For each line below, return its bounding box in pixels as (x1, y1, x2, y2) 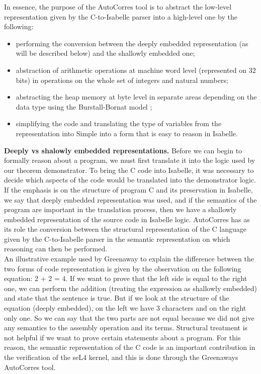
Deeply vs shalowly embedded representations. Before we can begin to (4, 145, 242, 155)
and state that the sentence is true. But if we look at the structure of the (4, 293, 229, 303)
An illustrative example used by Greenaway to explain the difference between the (4, 253, 254, 264)
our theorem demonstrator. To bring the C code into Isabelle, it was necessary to (4, 164, 254, 175)
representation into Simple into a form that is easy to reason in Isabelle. (16, 128, 238, 138)
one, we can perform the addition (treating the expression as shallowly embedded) (4, 283, 257, 293)
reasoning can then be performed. (4, 243, 108, 254)
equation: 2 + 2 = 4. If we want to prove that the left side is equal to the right (4, 273, 247, 284)
